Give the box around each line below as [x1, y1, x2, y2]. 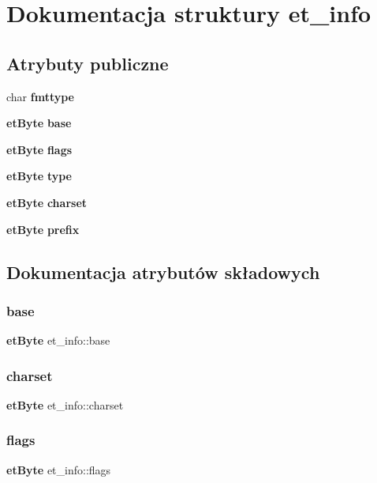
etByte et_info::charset [6, 396, 124, 413]
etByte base [6, 115, 72, 131]
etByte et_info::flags [6, 461, 111, 477]
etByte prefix [6, 221, 80, 237]
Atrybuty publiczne [6, 51, 169, 75]
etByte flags [6, 141, 73, 157]
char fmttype [6, 88, 74, 104]
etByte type [6, 168, 72, 184]
